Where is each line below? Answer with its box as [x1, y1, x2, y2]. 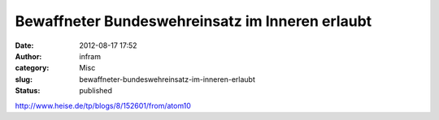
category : [15, 63, 50, 73]
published [79, 86, 113, 96]
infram [79, 51, 102, 61]
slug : [15, 74, 33, 84]
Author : [15, 51, 42, 61]
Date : [15, 41, 34, 50]
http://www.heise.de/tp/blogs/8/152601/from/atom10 [15, 101, 191, 110]
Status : [15, 86, 41, 96]
